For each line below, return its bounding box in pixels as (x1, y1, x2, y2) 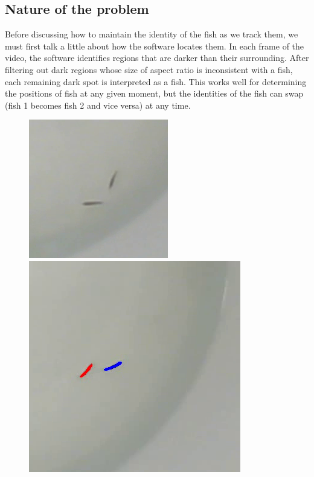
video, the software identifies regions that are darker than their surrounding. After (5, 51, 309, 64)
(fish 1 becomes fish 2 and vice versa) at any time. (5, 98, 191, 111)
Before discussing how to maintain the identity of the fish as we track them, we (5, 28, 298, 40)
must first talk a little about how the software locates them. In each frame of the (5, 39, 304, 52)
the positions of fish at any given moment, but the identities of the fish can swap (5, 87, 304, 100)
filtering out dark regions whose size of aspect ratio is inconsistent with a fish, (5, 63, 293, 75)
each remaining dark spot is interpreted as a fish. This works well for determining (5, 75, 307, 88)
